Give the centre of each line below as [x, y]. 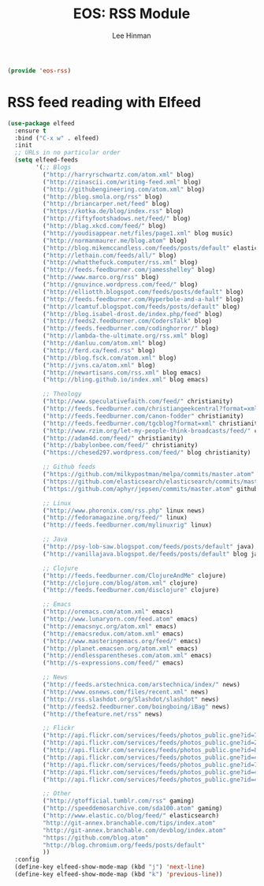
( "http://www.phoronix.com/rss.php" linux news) [124, 510]
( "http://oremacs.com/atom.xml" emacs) [108, 612]
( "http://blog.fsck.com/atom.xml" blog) [110, 358]
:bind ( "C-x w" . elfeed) [57, 138]
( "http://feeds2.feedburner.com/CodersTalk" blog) [127, 321]
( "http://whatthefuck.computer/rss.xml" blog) [120, 262]
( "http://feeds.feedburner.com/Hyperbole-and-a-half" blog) [143, 299]
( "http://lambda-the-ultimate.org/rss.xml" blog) [126, 336]
